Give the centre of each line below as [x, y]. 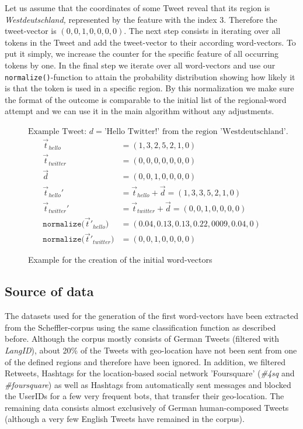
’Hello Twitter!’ [132, 132]
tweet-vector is [31, 31]
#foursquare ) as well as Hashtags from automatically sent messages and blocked [148, 384]
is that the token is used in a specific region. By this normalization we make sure [149, 88]
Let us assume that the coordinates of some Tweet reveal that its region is [137, 8]
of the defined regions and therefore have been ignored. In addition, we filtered [145, 361]
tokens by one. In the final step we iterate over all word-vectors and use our [140, 65]
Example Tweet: [58, 132]
